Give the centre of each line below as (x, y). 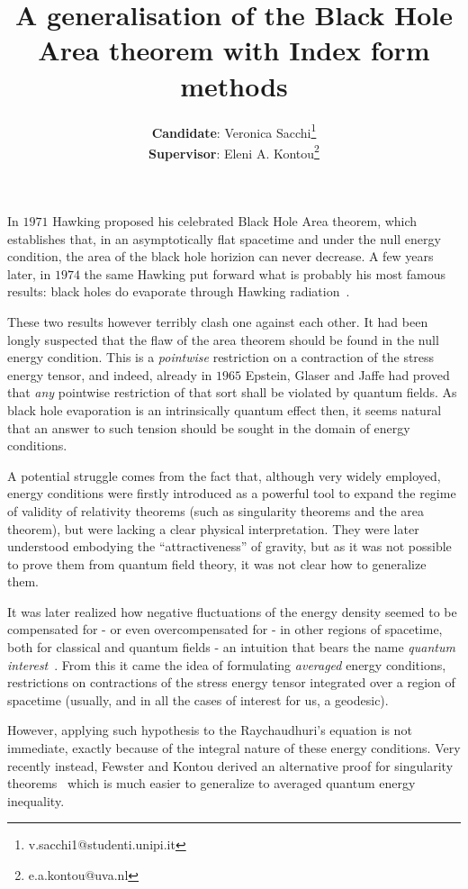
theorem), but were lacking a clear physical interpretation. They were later (213, 528)
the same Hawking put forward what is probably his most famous (265, 273)
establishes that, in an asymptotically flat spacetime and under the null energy (224, 238)
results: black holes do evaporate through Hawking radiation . (179, 291)
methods (234, 85)
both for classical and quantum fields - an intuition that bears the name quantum (231, 647)
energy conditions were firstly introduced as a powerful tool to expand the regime (232, 493)
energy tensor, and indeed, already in (110, 374)
